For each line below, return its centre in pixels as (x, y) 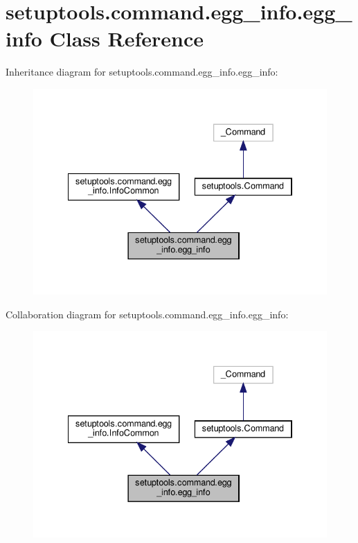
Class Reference (126, 38)
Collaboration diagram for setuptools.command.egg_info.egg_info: (147, 314)
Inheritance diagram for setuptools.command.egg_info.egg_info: (142, 72)
